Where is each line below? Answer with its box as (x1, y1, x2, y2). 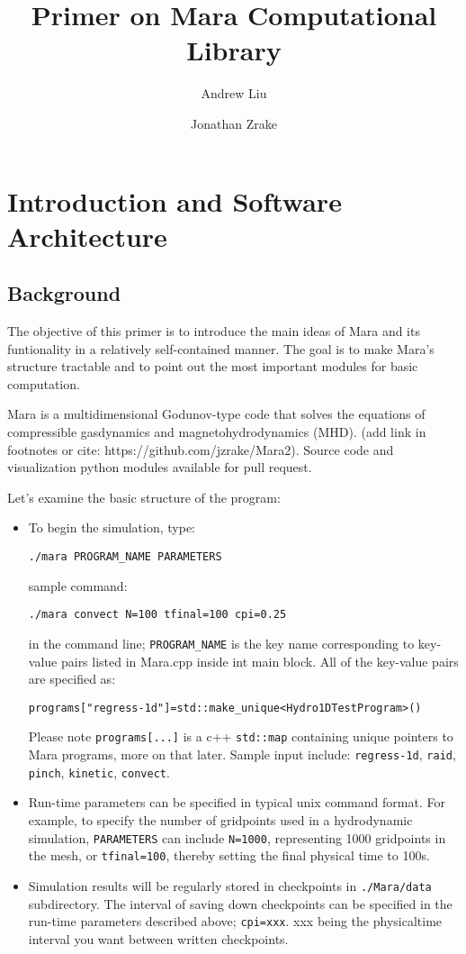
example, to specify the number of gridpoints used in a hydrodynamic (28, 810, 413, 829)
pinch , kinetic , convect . (28, 762, 170, 781)
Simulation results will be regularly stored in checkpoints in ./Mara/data (28, 876, 432, 895)
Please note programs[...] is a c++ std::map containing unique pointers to (28, 727, 453, 746)
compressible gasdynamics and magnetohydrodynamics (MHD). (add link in (7, 422, 426, 441)
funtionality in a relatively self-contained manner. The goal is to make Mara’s (7, 339, 435, 358)
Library (186, 32, 282, 68)
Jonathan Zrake (191, 114, 277, 132)
